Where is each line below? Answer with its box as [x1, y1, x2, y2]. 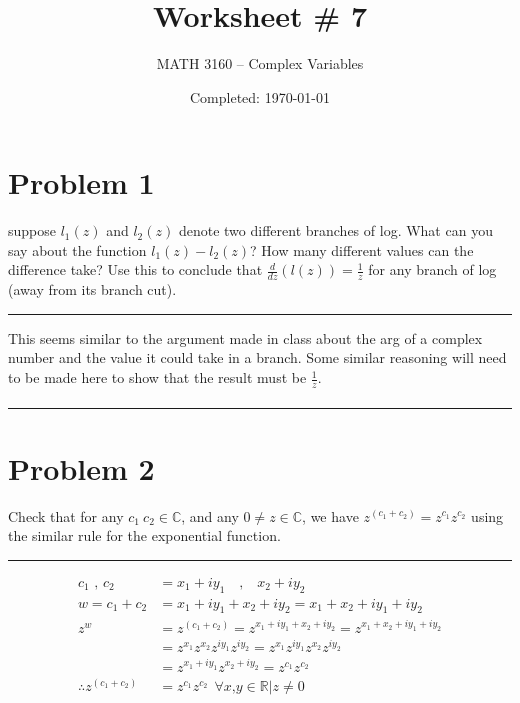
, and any [181, 505, 239, 526]
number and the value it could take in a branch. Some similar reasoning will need [8, 347, 507, 368]
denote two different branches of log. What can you [178, 220, 493, 241]
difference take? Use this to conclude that [8, 259, 263, 280]
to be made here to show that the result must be [8, 367, 307, 388]
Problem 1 [8, 162, 155, 203]
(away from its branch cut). [8, 279, 177, 300]
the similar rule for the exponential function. [8, 525, 281, 546]
